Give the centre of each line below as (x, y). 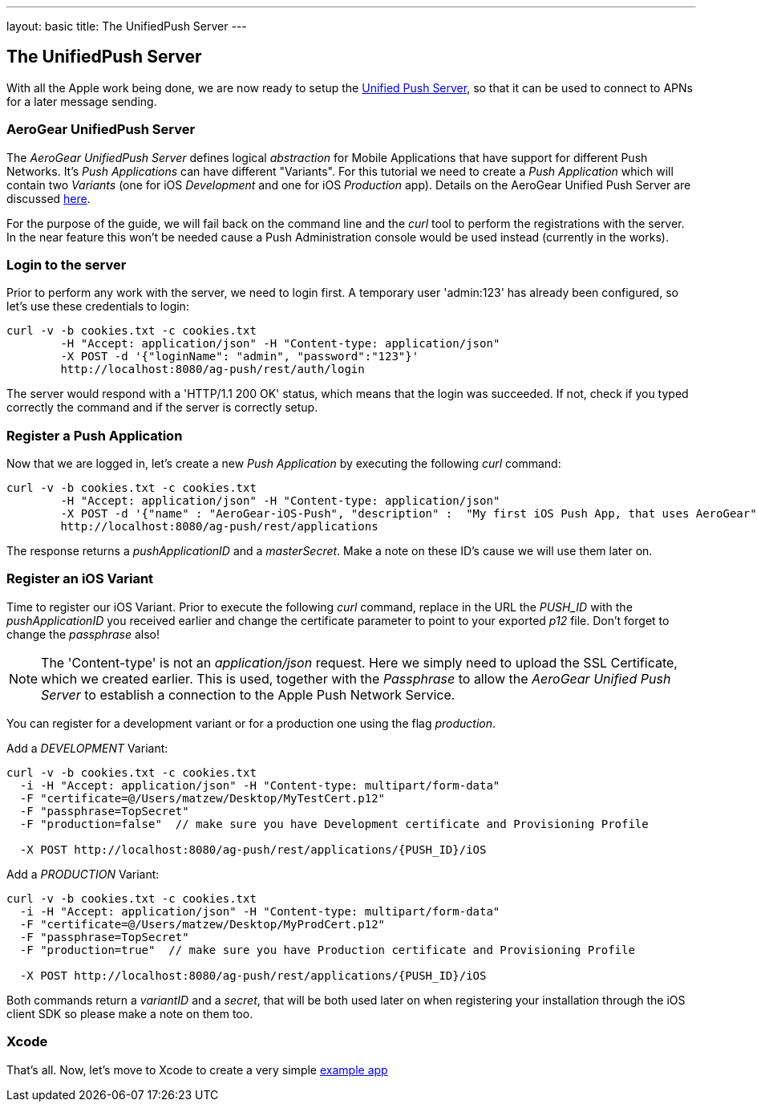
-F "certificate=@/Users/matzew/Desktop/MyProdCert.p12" (202, 924)
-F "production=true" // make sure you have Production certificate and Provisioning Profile (327, 950)
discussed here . (49, 198)
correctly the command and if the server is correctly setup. (162, 408)
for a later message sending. (82, 101)
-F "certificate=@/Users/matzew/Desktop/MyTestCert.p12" (202, 798)
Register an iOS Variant (80, 579)
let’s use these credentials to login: (98, 306)
